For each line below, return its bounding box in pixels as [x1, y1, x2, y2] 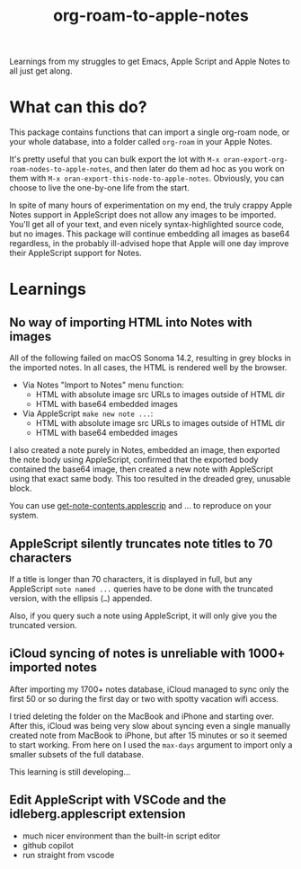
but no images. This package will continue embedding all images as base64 [9, 228, 290, 239]
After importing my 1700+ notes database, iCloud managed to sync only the [9, 684, 289, 695]
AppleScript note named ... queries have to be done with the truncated [9, 583, 274, 594]
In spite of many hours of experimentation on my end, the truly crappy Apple [9, 200, 293, 211]
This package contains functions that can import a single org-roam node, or [9, 127, 290, 137]
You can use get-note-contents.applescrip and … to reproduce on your [9, 501, 272, 511]
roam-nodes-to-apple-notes [9, 165, 111, 174]
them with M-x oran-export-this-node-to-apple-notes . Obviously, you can [9, 173, 285, 184]
